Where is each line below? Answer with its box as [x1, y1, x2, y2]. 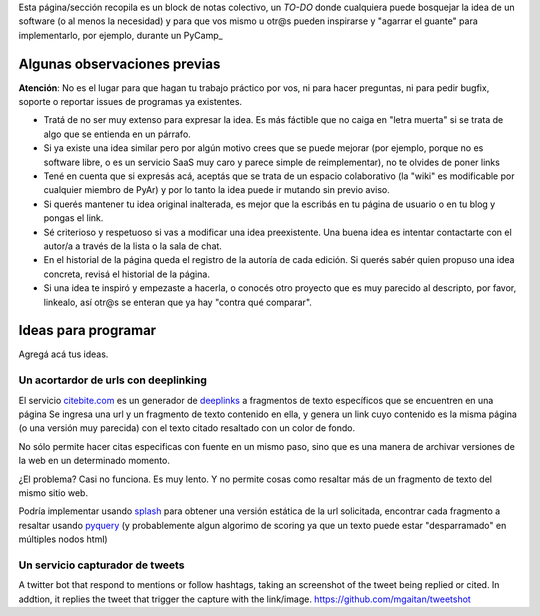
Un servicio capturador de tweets [18, 558, 185, 572]
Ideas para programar [18, 322, 157, 339]
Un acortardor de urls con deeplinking [18, 373, 207, 387]
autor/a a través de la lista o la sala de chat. [43, 240, 222, 252]
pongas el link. [43, 212, 104, 224]
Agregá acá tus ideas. [18, 348, 109, 360]
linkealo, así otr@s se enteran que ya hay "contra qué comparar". [43, 296, 312, 308]
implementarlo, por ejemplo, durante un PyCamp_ [18, 29, 224, 41]
